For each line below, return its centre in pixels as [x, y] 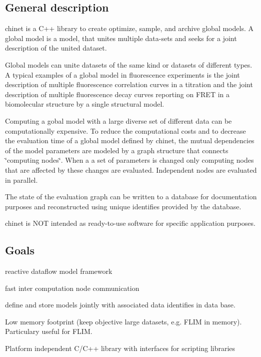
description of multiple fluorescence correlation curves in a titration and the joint [129, 84]
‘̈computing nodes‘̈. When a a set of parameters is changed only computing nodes [129, 160]
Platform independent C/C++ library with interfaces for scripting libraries [120, 348]
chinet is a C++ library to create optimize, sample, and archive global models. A [129, 28]
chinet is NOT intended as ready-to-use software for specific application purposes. [130, 223]
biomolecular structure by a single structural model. [85, 104]
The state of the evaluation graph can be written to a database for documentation [131, 197]
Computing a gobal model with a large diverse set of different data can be [118, 120]
